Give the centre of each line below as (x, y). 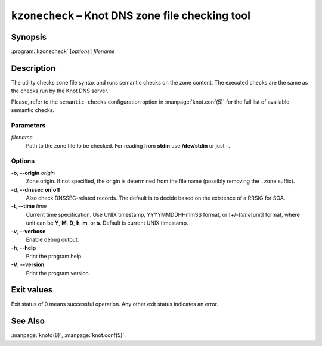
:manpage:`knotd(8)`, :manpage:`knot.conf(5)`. (69, 335)
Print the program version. (58, 273)
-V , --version (28, 264)
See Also (28, 321)
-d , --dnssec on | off (36, 189)
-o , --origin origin (33, 173)
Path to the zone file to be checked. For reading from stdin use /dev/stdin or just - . (128, 145)
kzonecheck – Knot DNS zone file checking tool (131, 15)
